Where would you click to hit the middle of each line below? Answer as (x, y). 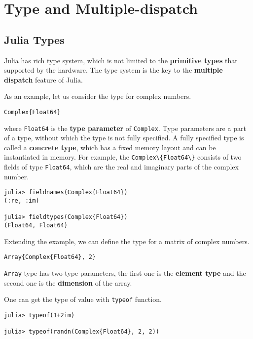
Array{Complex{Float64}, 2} (50, 257)
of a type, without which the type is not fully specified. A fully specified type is (124, 138)
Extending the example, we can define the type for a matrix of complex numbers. (127, 241)
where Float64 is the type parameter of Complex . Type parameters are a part (125, 128)
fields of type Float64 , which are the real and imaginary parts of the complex (121, 167)
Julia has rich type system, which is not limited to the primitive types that (121, 60)
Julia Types (34, 39)
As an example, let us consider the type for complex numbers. (98, 96)
